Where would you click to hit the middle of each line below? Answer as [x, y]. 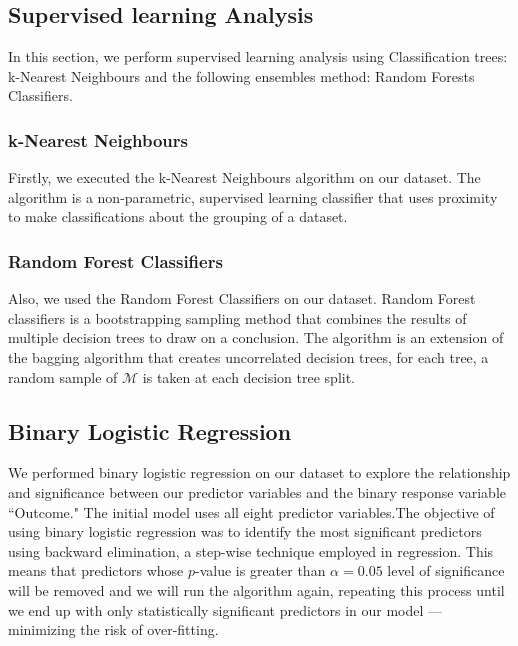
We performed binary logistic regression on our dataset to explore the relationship [259, 472]
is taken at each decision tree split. [249, 376]
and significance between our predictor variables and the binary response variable [257, 491]
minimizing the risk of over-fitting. [113, 629]
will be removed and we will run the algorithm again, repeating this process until [256, 589]
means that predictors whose [96, 570]
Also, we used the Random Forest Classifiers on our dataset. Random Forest [242, 298]
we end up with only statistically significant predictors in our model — [225, 609]
